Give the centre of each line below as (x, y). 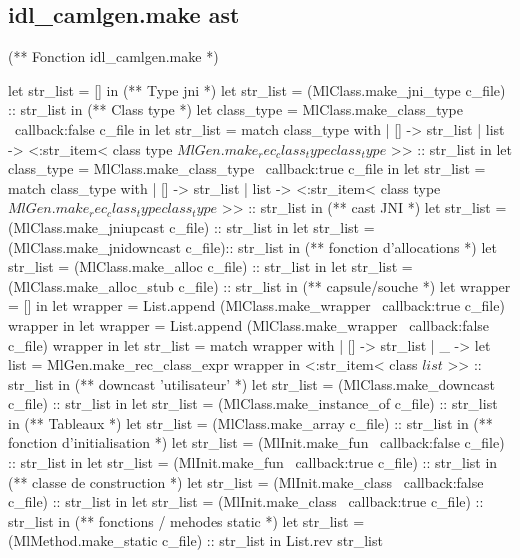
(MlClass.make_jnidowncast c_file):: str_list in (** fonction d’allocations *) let (252, 246)
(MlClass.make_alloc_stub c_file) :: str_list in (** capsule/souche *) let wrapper (259, 285)
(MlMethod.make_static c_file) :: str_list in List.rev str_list (195, 540)
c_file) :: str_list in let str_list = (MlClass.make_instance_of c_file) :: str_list (253, 403)
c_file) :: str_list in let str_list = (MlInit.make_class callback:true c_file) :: (246, 501)
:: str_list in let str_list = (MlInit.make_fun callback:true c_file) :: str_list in (253, 462)
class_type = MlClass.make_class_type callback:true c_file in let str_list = (247, 168)
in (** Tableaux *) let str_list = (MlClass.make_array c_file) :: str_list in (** (250, 422)
